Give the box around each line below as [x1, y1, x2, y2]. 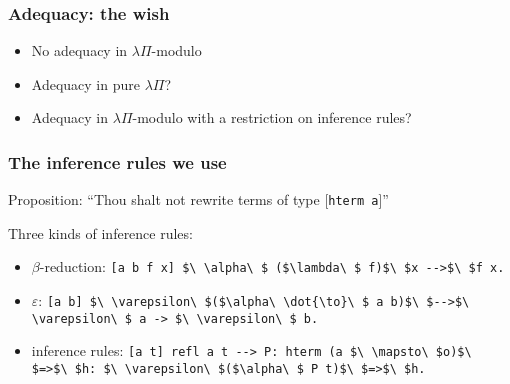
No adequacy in [31, 40, 128, 61]
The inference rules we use [8, 149, 227, 174]
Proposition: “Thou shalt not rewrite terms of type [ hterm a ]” [8, 189, 389, 210]
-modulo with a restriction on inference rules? [132, 107, 412, 128]
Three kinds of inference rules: [8, 222, 193, 243]
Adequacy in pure [31, 73, 140, 94]
